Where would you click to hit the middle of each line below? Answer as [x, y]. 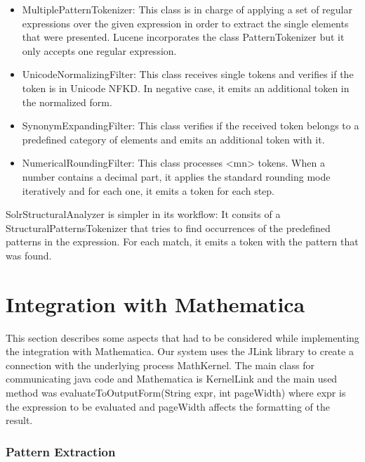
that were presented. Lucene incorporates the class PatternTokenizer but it [183, 37]
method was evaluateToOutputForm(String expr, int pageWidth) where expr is [176, 392]
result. [19, 420]
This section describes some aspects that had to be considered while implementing [182, 337]
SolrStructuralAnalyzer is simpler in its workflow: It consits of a [143, 214]
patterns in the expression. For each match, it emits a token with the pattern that [182, 242]
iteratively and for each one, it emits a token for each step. [148, 190]
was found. [29, 255]
